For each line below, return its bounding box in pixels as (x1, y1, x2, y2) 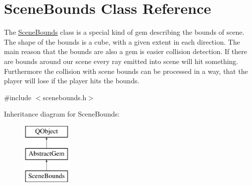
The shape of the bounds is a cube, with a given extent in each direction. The (4, 36, 240, 47)
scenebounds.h (43, 92, 87, 102)
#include (4, 92, 32, 102)
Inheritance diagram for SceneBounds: (4, 109, 120, 119)
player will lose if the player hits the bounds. (4, 75, 140, 86)
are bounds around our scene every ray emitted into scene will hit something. (4, 56, 238, 66)
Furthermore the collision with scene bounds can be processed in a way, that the (4, 65, 248, 76)
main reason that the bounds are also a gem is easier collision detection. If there (4, 46, 247, 57)
